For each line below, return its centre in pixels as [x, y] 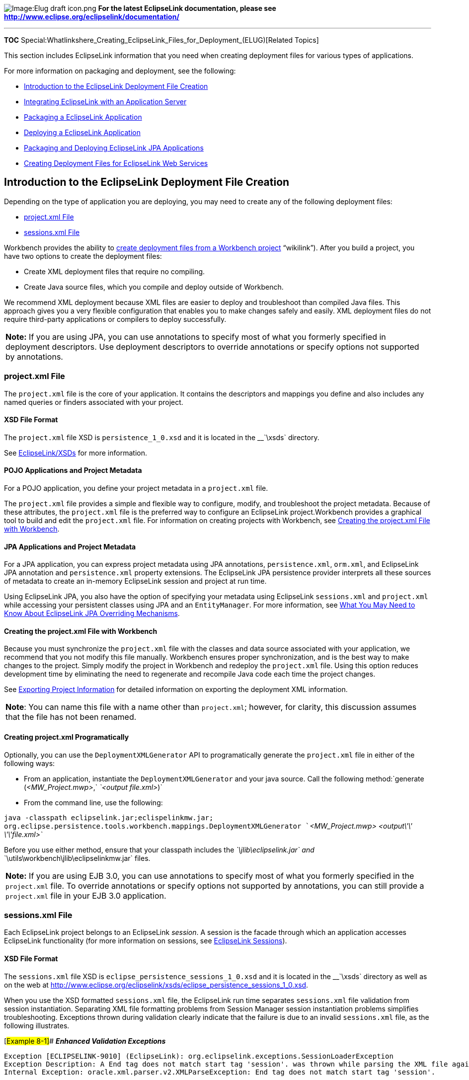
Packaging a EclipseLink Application [83, 117]
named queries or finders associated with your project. [94, 402]
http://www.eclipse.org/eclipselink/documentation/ [92, 17]
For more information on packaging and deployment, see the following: [120, 71]
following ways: [30, 763]
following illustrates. [37, 1025]
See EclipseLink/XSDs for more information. [76, 453]
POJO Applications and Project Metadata [73, 470]
